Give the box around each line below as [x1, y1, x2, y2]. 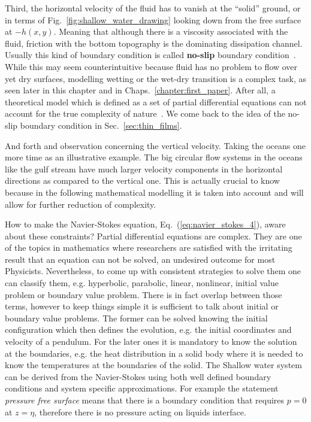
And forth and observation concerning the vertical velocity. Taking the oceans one [5, 139, 306, 151]
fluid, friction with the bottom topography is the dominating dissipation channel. [5, 37, 303, 49]
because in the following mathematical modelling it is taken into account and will [5, 186, 304, 198]
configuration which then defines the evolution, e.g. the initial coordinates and [5, 323, 292, 336]
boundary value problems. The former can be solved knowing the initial [5, 311, 268, 324]
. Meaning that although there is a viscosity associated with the [53, 25, 288, 38]
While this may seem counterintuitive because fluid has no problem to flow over [5, 60, 298, 72]
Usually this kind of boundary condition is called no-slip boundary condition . [5, 48, 296, 61]
